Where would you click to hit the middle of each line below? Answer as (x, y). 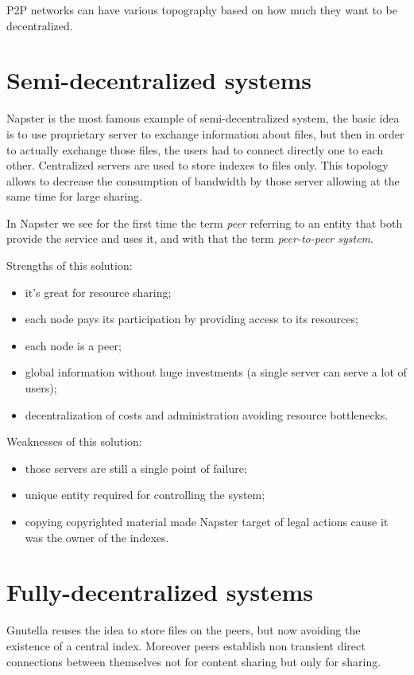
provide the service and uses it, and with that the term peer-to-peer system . (190, 238)
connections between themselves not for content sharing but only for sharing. (194, 661)
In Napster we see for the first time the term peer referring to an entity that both (205, 222)
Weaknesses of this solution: (74, 441)
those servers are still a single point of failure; (136, 468)
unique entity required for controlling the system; (145, 495)
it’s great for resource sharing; (98, 292)
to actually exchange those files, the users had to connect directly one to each (195, 149)
